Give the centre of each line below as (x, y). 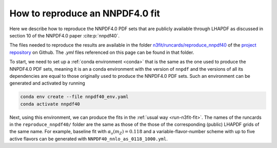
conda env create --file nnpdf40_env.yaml (74, 97)
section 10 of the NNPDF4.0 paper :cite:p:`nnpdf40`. (65, 35)
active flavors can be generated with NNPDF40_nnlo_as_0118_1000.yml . (88, 139)
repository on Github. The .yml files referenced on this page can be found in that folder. (102, 52)
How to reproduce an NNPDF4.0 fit (85, 13)
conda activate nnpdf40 (50, 104)
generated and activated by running (47, 83)
